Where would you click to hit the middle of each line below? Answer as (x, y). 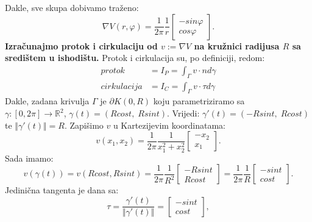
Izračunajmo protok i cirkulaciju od (81, 45)
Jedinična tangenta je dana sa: (62, 190)
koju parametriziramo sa (199, 101)
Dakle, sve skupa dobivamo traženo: (72, 7)
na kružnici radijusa (237, 45)
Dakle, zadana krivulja (47, 101)
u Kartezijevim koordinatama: (169, 125)
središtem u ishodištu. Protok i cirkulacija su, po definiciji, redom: (135, 58)
